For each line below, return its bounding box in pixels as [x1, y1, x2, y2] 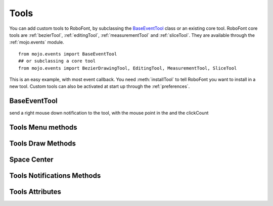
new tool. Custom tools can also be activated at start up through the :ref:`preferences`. [9, 83, 190, 89]
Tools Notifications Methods [9, 172, 101, 180]
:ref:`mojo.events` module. [9, 39, 64, 45]
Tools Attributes [9, 187, 62, 196]
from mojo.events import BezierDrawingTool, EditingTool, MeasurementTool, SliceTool [18, 65, 237, 71]
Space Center [9, 156, 54, 164]
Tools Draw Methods [9, 139, 76, 148]
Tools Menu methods [9, 123, 78, 131]
